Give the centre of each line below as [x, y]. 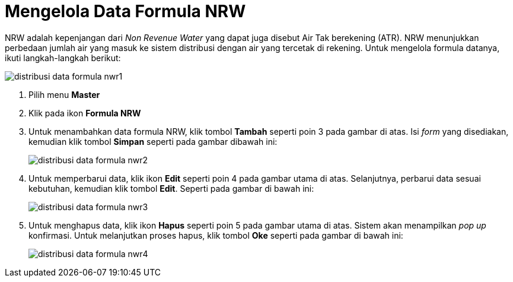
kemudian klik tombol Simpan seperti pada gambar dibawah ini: [153, 141]
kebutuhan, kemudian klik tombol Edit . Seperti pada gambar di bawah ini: [171, 188]
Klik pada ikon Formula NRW [85, 113]
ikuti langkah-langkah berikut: [63, 58]
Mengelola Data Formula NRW [125, 11]
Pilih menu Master [64, 94]
